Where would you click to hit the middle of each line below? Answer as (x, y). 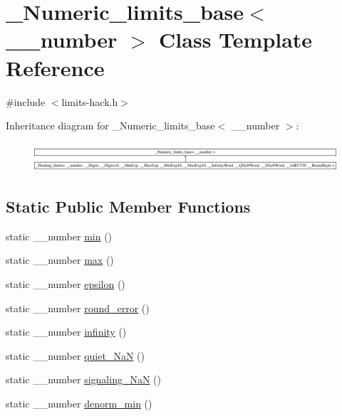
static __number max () (60, 260)
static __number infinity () (66, 332)
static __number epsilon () (66, 283)
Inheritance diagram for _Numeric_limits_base (110, 126)
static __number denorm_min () (79, 403)
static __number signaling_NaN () (83, 379)
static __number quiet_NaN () (75, 355)
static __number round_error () (78, 308)
